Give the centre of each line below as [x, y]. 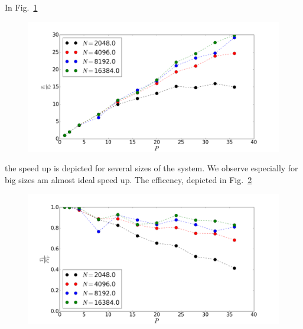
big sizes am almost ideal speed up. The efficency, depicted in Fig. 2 [128, 180]
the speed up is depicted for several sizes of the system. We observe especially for [151, 168]
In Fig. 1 [21, 7]
